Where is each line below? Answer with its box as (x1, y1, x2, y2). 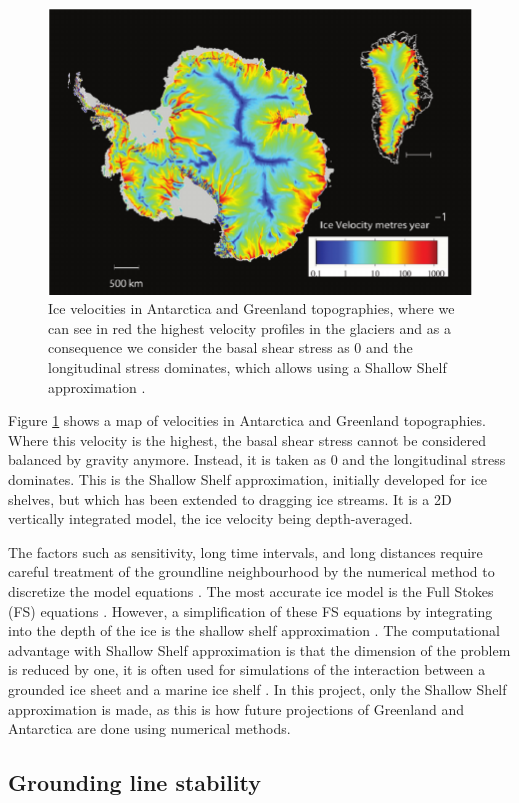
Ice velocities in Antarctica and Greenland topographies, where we (48, 298, 455, 319)
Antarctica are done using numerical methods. (8, 718, 291, 739)
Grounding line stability (8, 767, 262, 798)
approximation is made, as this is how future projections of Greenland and (8, 698, 465, 719)
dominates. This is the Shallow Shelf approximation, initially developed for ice (8, 468, 488, 489)
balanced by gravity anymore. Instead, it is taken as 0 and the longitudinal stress (8, 449, 506, 470)
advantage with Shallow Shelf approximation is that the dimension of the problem (8, 639, 511, 660)
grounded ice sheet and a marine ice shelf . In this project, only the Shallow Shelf (8, 678, 507, 699)
